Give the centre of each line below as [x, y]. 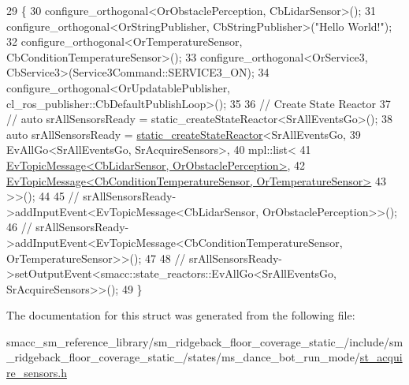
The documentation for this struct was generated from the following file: [181, 315]
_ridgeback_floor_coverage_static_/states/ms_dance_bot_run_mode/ [183, 357]
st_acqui [381, 357]
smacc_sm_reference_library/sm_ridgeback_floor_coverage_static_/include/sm [205, 341]
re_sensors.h [37, 373]
